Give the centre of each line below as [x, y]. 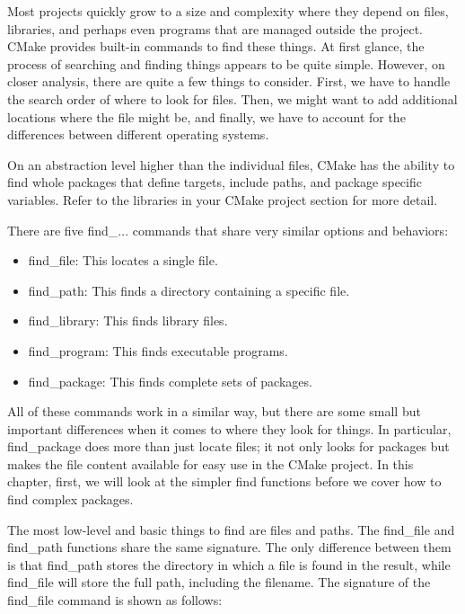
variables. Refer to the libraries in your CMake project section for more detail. [223, 199]
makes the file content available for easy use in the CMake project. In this [211, 463]
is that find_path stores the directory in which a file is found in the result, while [229, 564]
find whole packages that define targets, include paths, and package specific [215, 182]
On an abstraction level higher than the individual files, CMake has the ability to [231, 164]
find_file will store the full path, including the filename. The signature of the [219, 582]
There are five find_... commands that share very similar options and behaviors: [228, 230]
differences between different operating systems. [138, 134]
